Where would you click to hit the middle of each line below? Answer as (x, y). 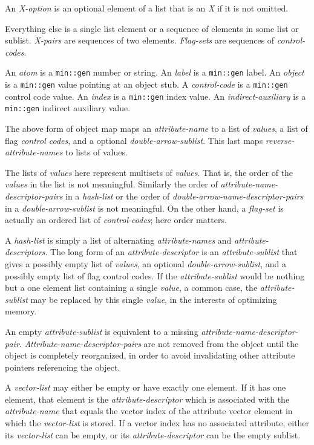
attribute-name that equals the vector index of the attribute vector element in (149, 411)
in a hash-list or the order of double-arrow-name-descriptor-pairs (185, 196)
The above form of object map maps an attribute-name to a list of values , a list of (156, 128)
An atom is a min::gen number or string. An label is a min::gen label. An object (155, 72)
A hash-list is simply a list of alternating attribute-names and (118, 240)
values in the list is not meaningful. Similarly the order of (111, 184)
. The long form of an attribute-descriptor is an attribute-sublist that (171, 252)
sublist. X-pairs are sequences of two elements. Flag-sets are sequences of (140, 40)
